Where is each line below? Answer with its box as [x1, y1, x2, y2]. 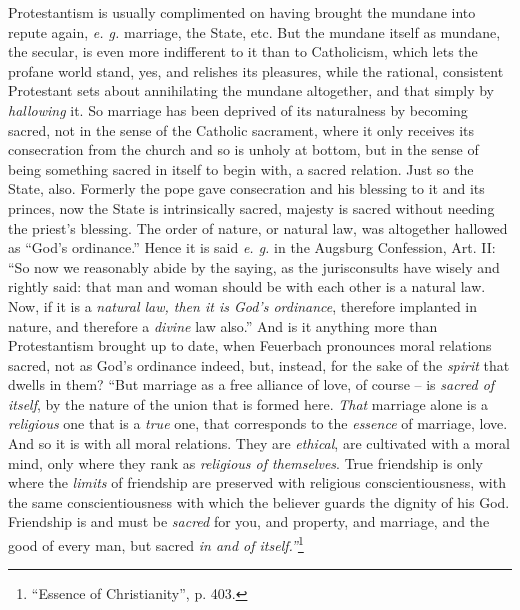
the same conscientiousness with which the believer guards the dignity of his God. [8, 491, 510, 512]
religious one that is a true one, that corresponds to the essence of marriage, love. [8, 413, 508, 434]
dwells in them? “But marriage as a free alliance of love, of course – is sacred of [8, 374, 495, 395]
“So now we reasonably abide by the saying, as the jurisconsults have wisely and [8, 256, 500, 277]
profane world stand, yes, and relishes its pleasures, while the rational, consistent [8, 60, 504, 81]
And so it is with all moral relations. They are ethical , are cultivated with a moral [8, 433, 510, 454]
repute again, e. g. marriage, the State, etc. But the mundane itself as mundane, [8, 21, 501, 42]
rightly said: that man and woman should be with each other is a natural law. [8, 276, 486, 297]
